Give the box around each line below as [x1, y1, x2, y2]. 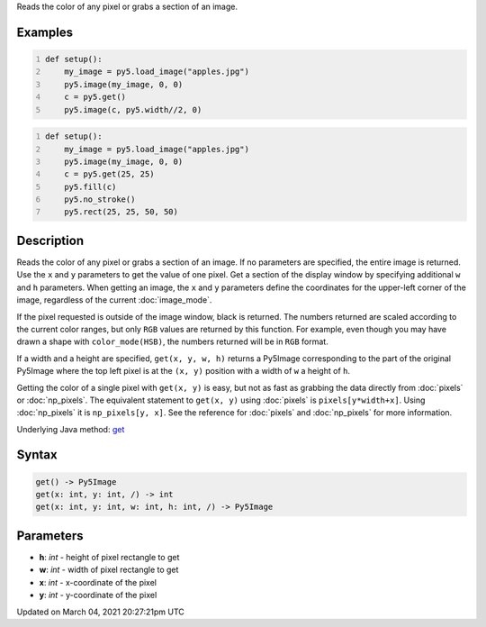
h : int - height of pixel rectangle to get [39, 551, 180, 562]
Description [16, 232, 85, 248]
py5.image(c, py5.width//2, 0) [64, 104, 202, 114]
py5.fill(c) [64, 181, 117, 192]
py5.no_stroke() [64, 195, 136, 204]
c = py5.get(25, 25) [64, 169, 155, 179]
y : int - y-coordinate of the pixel [39, 590, 157, 601]
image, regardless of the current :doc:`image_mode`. [16, 295, 212, 305]
